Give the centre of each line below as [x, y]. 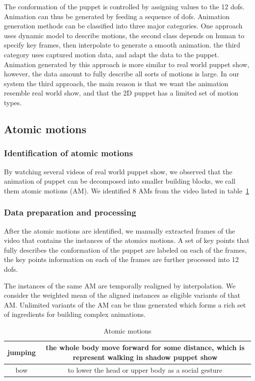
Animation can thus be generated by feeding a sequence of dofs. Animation [117, 16]
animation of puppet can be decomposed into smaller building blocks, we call [120, 181]
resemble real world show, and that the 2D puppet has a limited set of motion [121, 93]
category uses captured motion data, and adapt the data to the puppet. [112, 54]
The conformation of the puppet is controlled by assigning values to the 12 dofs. [124, 6]
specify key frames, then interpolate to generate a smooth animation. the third [122, 45]
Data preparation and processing [70, 212]
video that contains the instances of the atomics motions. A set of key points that [127, 240]
